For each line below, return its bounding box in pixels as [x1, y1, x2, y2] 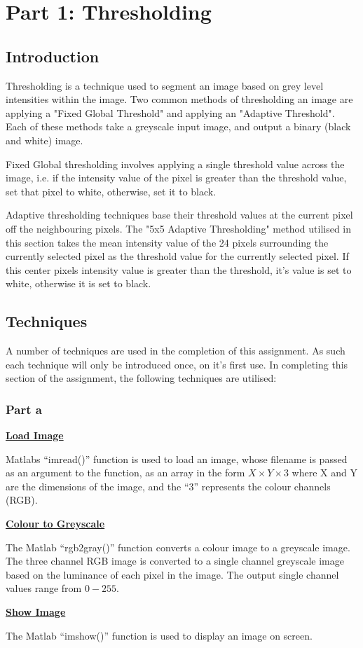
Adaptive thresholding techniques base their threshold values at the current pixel [6, 207, 353, 222]
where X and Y [292, 465, 357, 480]
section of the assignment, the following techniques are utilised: [6, 371, 277, 385]
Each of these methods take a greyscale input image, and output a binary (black [6, 119, 351, 134]
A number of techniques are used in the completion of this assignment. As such [6, 343, 345, 358]
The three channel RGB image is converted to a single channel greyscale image [6, 553, 344, 568]
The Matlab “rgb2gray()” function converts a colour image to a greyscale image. [6, 539, 350, 554]
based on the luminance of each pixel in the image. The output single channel [6, 567, 339, 581]
